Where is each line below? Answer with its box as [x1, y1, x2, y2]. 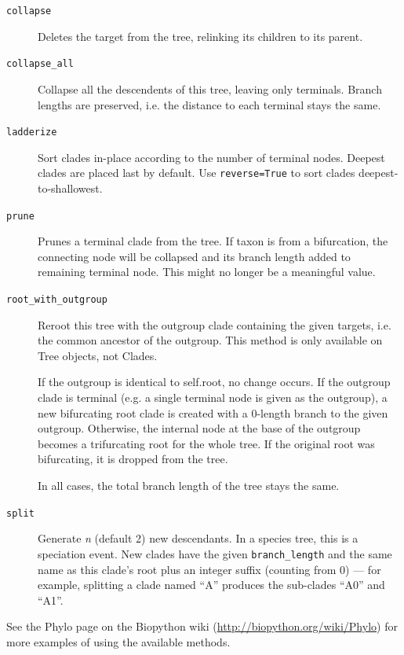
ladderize [6, 127, 57, 138]
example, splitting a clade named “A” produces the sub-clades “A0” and [38, 576, 385, 593]
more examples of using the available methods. [6, 633, 231, 649]
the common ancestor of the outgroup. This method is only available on [38, 332, 383, 348]
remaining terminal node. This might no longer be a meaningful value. [38, 263, 376, 280]
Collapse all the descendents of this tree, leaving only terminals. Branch [38, 80, 382, 97]
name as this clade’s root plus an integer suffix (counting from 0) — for [38, 561, 381, 577]
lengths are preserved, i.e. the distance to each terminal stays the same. [38, 96, 381, 112]
